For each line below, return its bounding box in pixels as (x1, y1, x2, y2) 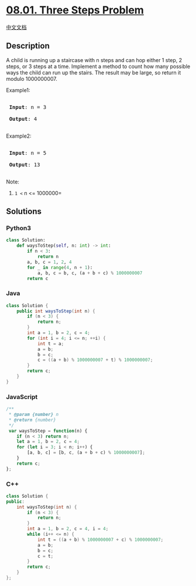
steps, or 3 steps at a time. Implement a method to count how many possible (6, 63, 191, 70)
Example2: (6, 132, 32, 139)
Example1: (6, 86, 30, 94)
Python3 (6, 224, 31, 232)
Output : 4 (9, 115, 37, 122)
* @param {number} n (8, 411, 59, 418)
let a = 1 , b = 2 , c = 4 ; (16, 439, 80, 445)
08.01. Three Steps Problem (6, 4, 145, 17)
